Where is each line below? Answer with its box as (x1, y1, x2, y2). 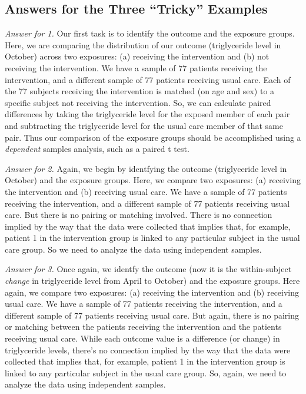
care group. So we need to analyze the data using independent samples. (5, 243, 262, 255)
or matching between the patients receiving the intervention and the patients (5, 320, 282, 333)
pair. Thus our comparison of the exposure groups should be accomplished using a (5, 131, 301, 143)
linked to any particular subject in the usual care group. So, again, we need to (5, 366, 287, 379)
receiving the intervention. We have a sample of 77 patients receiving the (5, 61, 267, 74)
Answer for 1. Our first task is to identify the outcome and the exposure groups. (5, 27, 295, 39)
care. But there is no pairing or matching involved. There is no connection (5, 208, 272, 221)
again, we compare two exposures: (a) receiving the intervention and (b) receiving (5, 286, 300, 298)
